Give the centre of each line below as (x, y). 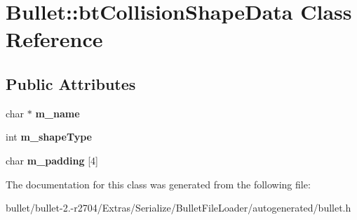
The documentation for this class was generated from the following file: (158, 184)
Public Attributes (71, 83)
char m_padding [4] (52, 160)
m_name (58, 113)
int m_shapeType (49, 137)
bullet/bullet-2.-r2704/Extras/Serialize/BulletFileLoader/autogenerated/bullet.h (178, 208)
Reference (54, 39)
